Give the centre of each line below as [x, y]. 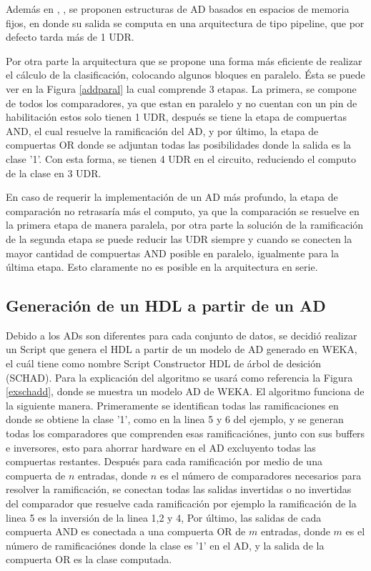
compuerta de [36, 475]
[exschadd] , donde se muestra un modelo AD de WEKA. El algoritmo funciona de [185, 391]
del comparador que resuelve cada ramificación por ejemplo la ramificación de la [181, 503]
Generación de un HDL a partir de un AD [166, 306]
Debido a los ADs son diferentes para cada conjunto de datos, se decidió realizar [182, 335]
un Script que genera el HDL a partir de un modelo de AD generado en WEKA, [182, 349]
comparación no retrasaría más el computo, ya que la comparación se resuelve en [183, 210]
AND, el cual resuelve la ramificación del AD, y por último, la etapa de [162, 130]
